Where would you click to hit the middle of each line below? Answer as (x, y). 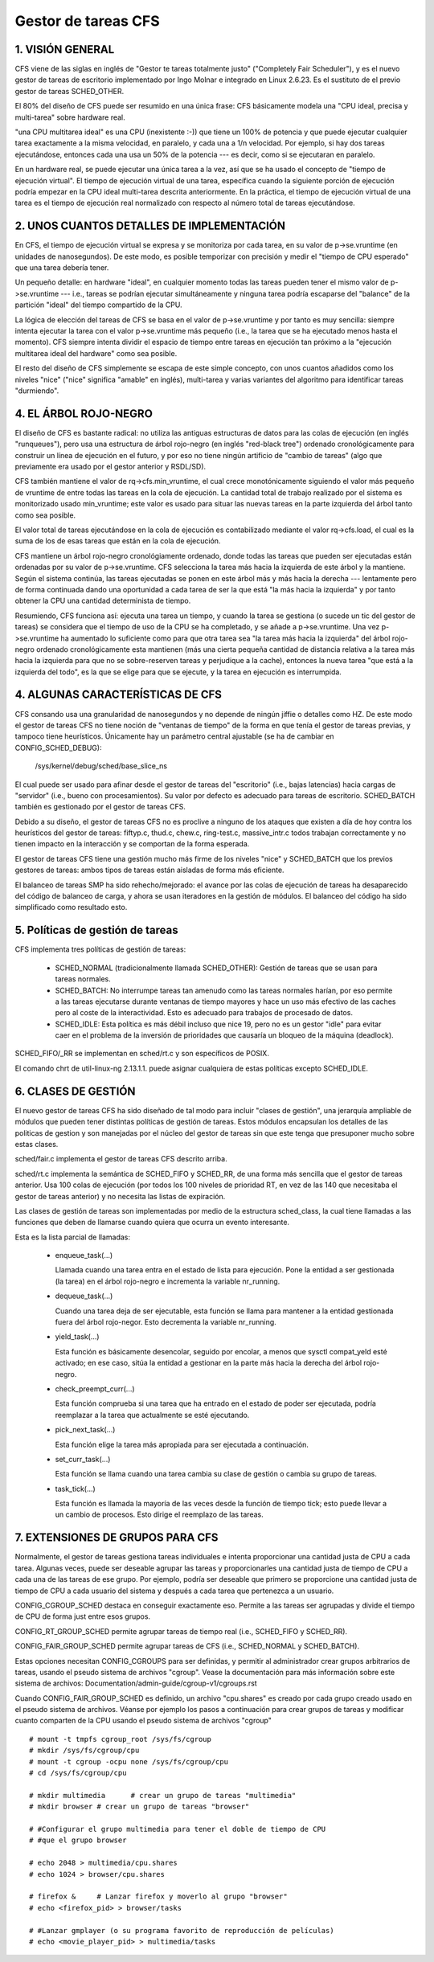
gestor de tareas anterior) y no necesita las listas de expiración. (120, 1196)
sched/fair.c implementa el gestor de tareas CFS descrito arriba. (121, 1159)
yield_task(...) (77, 1337)
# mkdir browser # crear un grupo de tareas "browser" (139, 1807)
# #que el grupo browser (78, 1840)
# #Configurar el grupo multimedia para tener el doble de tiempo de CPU (178, 1829)
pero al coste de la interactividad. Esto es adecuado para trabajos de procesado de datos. (204, 1013)
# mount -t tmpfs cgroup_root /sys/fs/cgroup (121, 1739)
